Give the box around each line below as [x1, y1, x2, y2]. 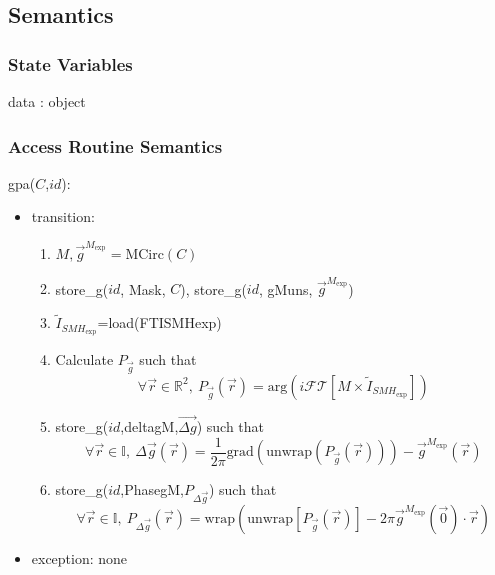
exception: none [31, 547, 128, 568]
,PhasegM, [120, 479, 185, 500]
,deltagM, [120, 416, 179, 437]
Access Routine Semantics [8, 133, 223, 158]
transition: [31, 206, 95, 227]
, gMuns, [258, 278, 313, 299]
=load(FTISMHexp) [97, 312, 222, 333]
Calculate [55, 349, 114, 370]
